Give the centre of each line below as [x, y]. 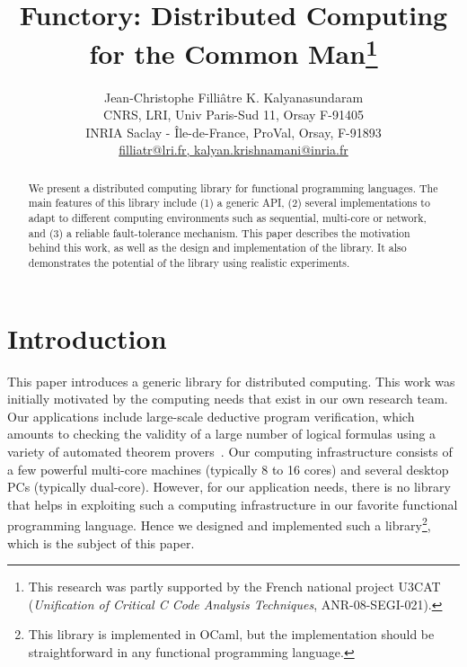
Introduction [87, 338]
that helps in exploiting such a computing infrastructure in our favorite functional [233, 504]
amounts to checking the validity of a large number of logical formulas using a [222, 434]
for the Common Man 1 [233, 52]
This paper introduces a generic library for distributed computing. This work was [231, 381]
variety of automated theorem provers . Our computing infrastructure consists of [230, 452]
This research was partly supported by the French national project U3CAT [234, 587]
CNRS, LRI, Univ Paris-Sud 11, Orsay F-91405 [233, 115]
